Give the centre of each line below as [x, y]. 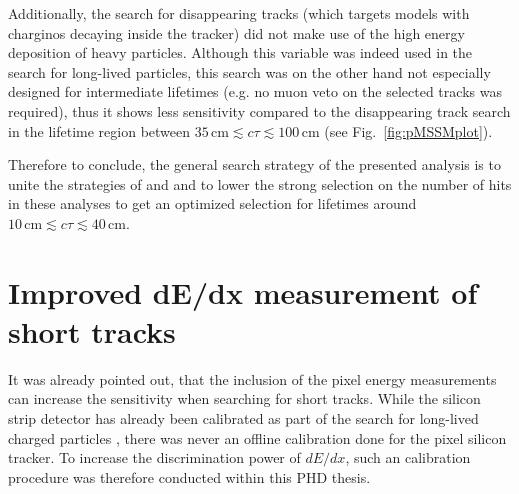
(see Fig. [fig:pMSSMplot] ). [408, 130]
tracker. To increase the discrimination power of [154, 457]
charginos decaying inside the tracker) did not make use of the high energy [236, 32]
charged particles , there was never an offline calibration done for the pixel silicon [257, 437]
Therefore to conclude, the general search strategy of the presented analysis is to [254, 164]
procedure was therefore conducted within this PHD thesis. [189, 476]
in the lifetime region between [99, 130]
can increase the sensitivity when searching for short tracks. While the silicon [244, 398]
